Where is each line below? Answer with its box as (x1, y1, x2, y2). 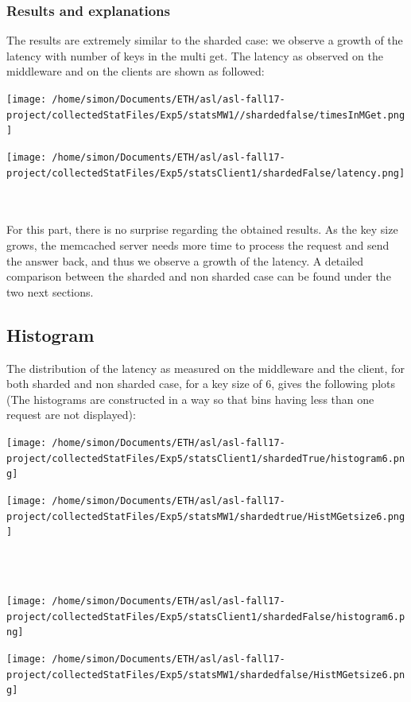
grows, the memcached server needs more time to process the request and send (6, 237, 390, 254)
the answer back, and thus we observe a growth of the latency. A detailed (6, 252, 364, 269)
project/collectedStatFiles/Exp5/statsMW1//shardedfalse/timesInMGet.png (6, 109, 405, 121)
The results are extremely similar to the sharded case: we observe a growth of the (6, 32, 403, 48)
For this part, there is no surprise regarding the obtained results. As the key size (6, 221, 398, 238)
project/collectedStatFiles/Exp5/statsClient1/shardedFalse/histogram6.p (6, 611, 405, 622)
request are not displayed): (6, 406, 136, 423)
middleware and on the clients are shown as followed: (6, 63, 265, 80)
